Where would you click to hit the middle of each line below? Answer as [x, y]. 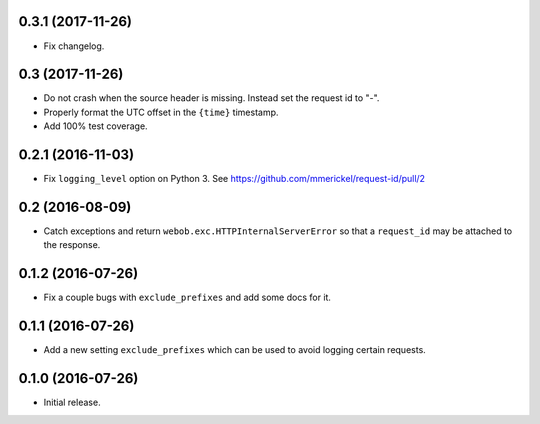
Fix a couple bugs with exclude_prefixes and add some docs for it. [187, 297]
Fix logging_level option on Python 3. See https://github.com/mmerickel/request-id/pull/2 [234, 179]
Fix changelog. [74, 46]
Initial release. [72, 402]
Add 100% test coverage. [96, 126]
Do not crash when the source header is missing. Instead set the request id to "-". [211, 98]
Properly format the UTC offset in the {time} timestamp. [161, 112]
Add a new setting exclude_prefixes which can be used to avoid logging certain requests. [235, 350]
